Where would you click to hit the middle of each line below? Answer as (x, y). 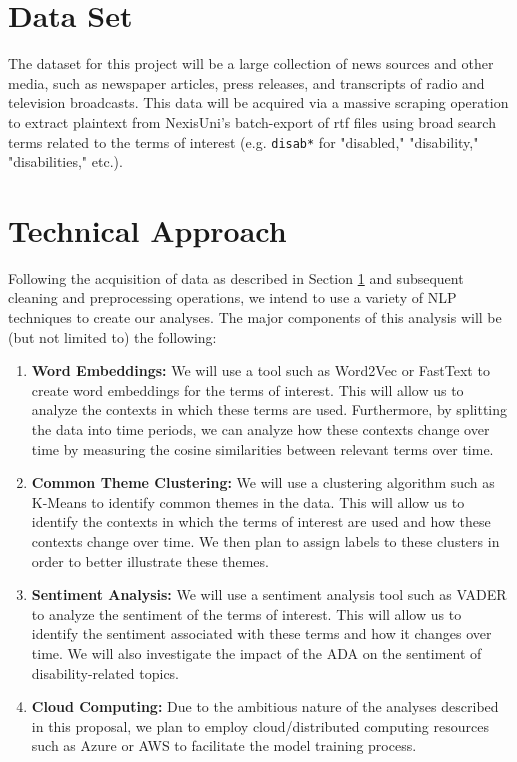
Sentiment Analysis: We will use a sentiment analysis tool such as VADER (269, 594)
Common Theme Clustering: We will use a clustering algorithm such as (263, 482)
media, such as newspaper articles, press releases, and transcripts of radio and (246, 82)
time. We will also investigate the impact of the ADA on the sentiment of (256, 652)
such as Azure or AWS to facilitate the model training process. (224, 745)
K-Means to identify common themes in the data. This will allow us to (248, 501)
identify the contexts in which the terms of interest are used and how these (261, 521)
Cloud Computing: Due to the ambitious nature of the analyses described (265, 706)
